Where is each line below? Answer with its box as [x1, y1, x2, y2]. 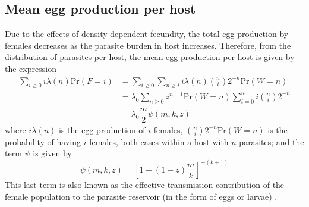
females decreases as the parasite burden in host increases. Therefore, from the [5, 39, 291, 51]
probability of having [5, 135, 81, 148]
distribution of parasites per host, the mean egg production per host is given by [5, 51, 295, 63]
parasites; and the [239, 135, 304, 148]
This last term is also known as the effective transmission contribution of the [5, 178, 285, 191]
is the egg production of [59, 123, 146, 136]
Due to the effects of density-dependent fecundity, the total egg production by [5, 27, 289, 40]
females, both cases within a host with [89, 135, 229, 148]
